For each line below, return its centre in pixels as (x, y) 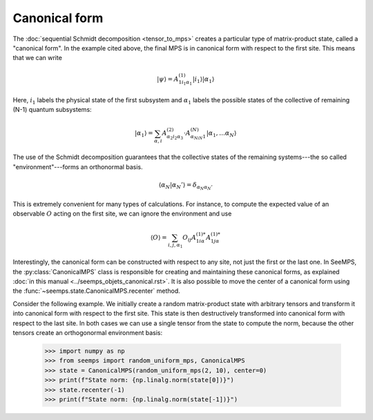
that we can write (37, 58)
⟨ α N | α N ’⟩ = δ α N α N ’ (186, 186)
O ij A (189, 238)
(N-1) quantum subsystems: (52, 110)
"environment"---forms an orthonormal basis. (78, 166)
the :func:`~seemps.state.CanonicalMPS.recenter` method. (97, 291)
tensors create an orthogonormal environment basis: (87, 332)
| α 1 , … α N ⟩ (221, 134)
